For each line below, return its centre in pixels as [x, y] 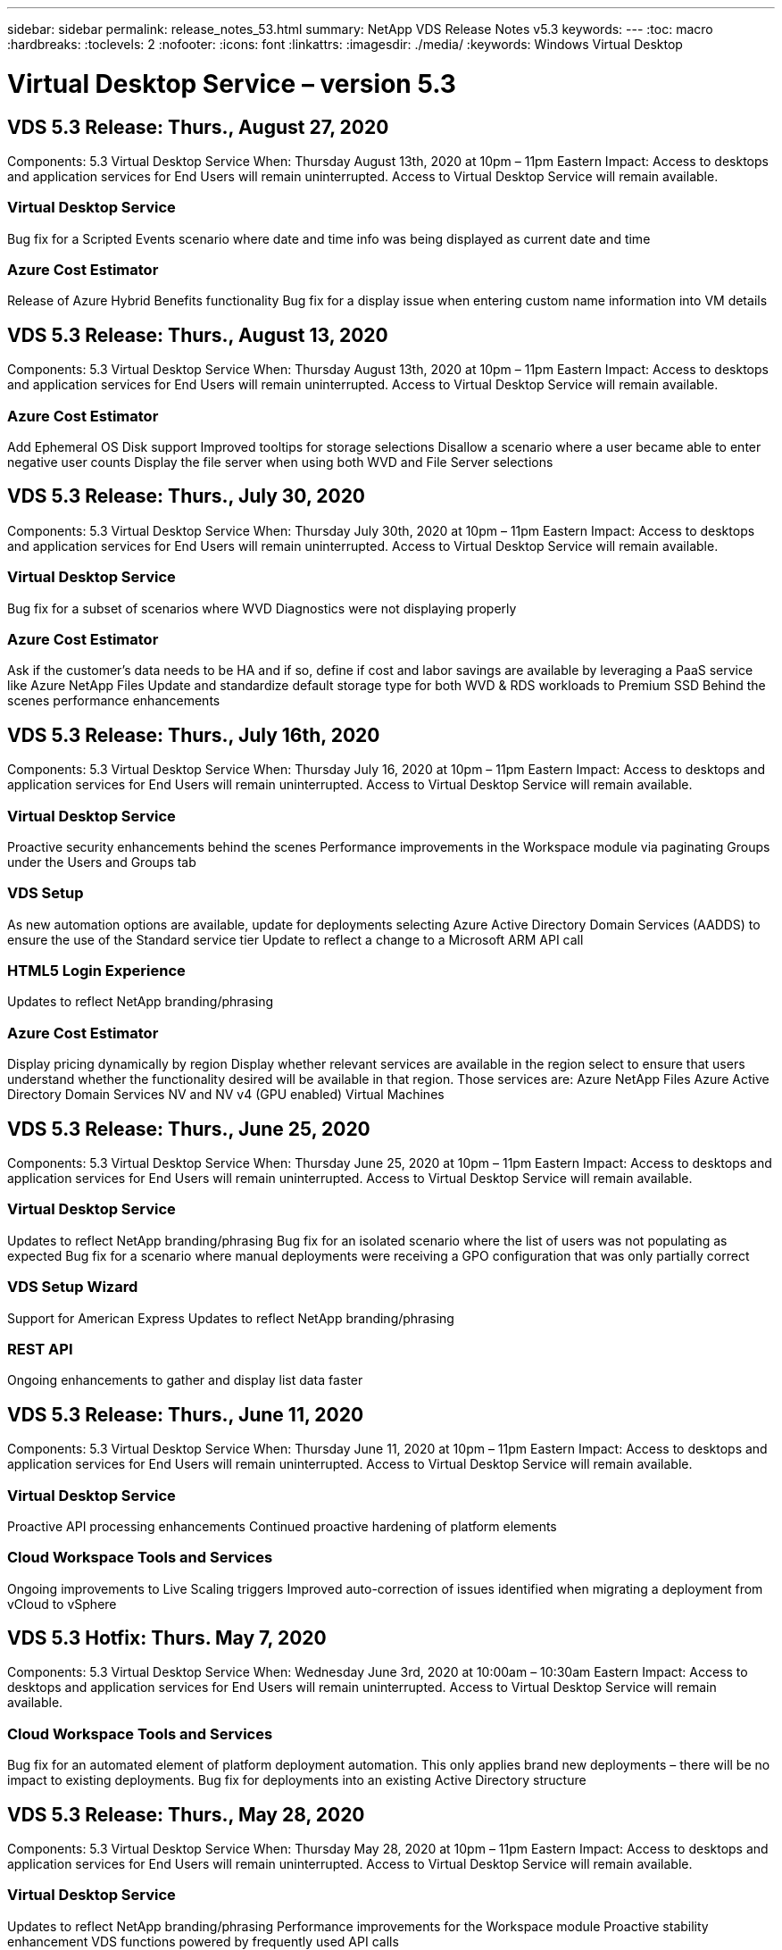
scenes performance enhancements [114, 701]
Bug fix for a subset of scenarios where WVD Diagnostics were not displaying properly [262, 608]
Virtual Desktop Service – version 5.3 [232, 83]
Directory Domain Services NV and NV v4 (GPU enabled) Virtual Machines [226, 1095]
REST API [40, 1349]
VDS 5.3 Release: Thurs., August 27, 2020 [198, 127]
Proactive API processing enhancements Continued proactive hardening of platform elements [282, 1526]
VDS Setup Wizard [73, 1287]
